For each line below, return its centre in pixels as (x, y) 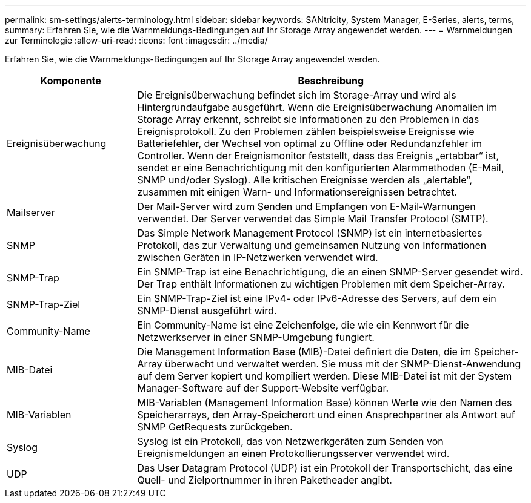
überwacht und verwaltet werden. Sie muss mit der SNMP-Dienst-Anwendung (343, 364)
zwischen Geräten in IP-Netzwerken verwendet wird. (258, 257)
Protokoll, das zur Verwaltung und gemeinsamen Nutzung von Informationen (312, 245)
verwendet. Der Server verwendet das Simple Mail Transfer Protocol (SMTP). (313, 219)
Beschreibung (331, 81)
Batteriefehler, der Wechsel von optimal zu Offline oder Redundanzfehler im (309, 143)
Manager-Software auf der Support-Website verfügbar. (263, 388)
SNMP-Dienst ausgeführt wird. (207, 311)
